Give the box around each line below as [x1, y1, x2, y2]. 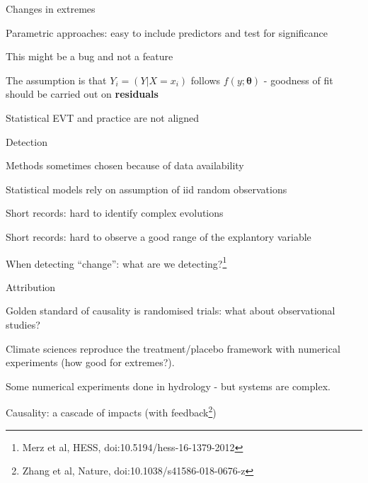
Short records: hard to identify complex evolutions [6, 205, 224, 220]
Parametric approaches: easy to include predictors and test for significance [6, 25, 328, 40]
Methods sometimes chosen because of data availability [6, 158, 244, 173]
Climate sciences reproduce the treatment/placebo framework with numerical [6, 341, 340, 356]
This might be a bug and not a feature [6, 49, 173, 64]
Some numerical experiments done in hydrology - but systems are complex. [6, 378, 330, 393]
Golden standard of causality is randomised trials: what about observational [6, 303, 335, 318]
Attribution [6, 279, 56, 294]
